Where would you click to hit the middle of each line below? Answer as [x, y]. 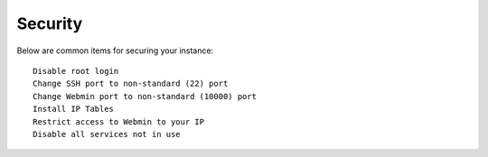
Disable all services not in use [107, 134]
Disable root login [76, 71]
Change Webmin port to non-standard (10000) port [145, 96]
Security [50, 23]
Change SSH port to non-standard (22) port [131, 84]
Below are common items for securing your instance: [115, 51]
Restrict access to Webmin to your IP [119, 121]
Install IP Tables [74, 109]
